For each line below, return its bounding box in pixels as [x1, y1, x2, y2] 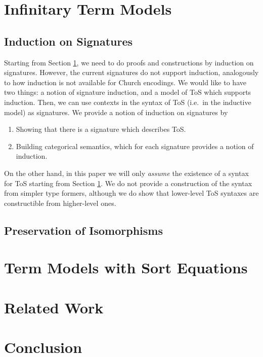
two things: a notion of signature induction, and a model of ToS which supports [4, 87, 251, 97]
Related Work [4, 297, 104, 317]
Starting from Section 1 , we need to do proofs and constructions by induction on [4, 57, 254, 67]
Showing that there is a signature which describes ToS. [16, 124, 186, 134]
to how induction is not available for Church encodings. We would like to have [4, 77, 246, 87]
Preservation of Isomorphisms [4, 222, 163, 238]
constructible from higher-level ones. [4, 197, 116, 208]
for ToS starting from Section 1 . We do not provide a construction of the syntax [4, 177, 252, 188]
